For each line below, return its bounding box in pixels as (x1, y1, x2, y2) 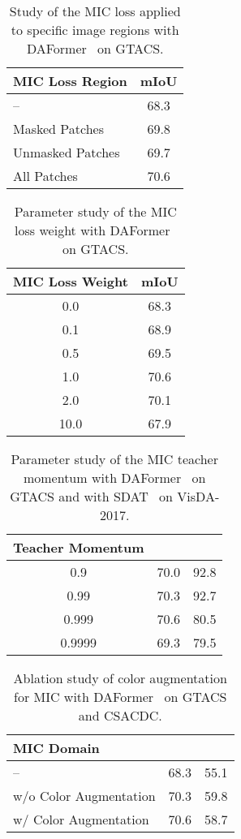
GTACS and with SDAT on (10, 487, 174, 506)
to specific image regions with (11, 20, 179, 39)
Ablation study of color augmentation (13, 669, 227, 687)
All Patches (13, 166, 78, 185)
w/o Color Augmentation (13, 786, 156, 805)
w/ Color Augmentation (13, 810, 149, 828)
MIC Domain (13, 738, 100, 757)
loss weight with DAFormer (15, 221, 170, 239)
